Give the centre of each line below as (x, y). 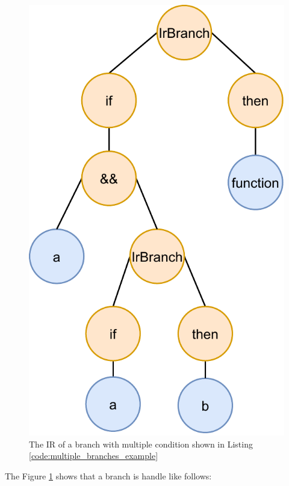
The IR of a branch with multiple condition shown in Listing (141, 444)
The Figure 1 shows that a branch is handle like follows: (108, 475)
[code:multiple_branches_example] (94, 456)
